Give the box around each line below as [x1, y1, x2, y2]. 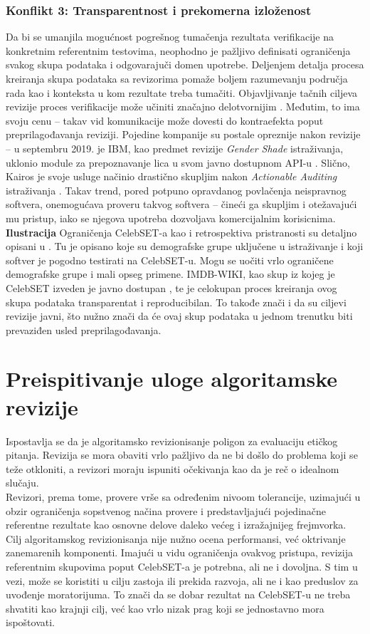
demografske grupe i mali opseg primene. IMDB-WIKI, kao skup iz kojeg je [6, 266, 335, 281]
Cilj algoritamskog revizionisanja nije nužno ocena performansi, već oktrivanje [6, 531, 346, 546]
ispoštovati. [6, 615, 55, 630]
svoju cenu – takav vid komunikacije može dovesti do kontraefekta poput [6, 113, 324, 128]
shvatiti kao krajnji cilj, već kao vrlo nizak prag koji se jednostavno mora [6, 601, 324, 615]
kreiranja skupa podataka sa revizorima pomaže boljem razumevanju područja [6, 71, 348, 85]
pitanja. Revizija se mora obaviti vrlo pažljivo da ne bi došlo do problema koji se [6, 447, 358, 462]
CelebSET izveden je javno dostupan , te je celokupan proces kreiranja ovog [6, 280, 337, 295]
